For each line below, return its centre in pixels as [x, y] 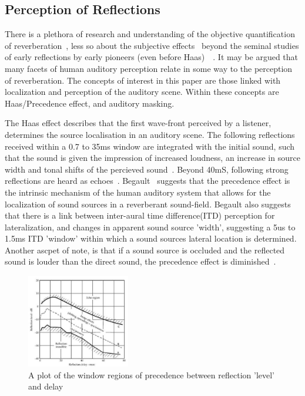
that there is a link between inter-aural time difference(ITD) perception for [140, 215]
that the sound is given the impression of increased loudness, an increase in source [152, 158]
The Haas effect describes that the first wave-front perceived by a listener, [138, 123]
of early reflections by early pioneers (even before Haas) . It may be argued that [152, 57]
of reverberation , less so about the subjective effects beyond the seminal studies [152, 45]
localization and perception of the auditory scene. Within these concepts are [142, 92]
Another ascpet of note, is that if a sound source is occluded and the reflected [145, 250]
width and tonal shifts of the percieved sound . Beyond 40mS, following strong [147, 169]
